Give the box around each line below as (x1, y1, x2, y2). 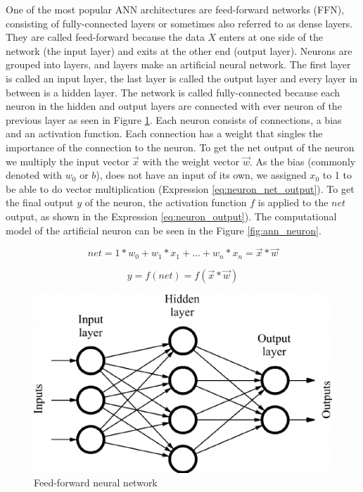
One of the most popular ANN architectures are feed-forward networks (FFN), (6, 2, 345, 16)
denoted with (6, 168, 63, 182)
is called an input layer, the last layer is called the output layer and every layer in (6, 70, 358, 85)
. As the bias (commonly (249, 153, 356, 168)
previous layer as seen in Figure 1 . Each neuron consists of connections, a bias (6, 112, 342, 127)
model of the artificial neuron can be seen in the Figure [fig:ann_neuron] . (6, 222, 321, 237)
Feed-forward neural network (34, 475, 158, 490)
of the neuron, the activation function (84, 195, 247, 210)
